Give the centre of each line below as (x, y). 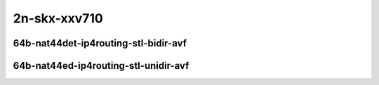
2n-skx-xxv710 (58, 18)
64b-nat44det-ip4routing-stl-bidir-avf (100, 43)
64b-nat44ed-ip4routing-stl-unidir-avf (101, 66)
